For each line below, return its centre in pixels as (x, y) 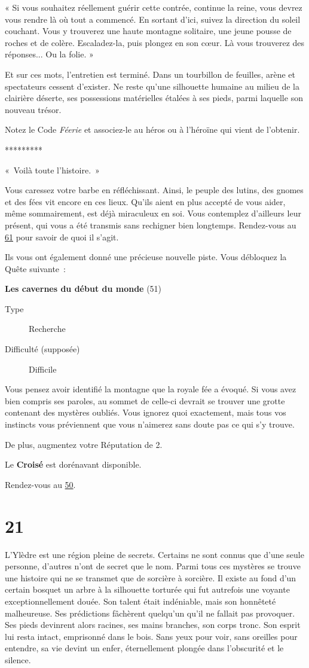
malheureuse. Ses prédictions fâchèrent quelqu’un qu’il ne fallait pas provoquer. (150, 613)
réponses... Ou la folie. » (49, 54)
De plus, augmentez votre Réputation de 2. (84, 444)
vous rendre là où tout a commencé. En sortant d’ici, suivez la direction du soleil (153, 19)
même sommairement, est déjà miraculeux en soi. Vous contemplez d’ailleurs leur (153, 213)
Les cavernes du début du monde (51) (83, 289)
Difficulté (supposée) (42, 349)
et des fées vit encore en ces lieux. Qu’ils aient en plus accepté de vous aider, (145, 201)
